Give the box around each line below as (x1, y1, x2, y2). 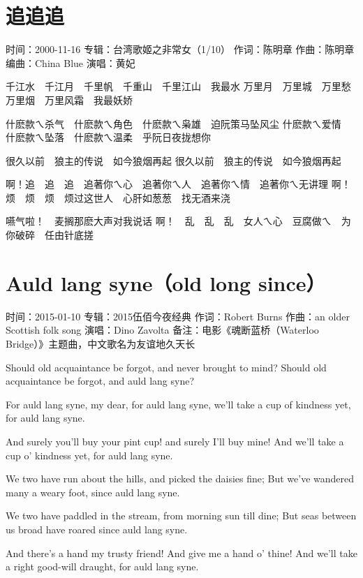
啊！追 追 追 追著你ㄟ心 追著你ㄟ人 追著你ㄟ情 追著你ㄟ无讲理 (6, 177, 328, 191)
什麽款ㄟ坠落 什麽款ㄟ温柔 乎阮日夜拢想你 (6, 130, 211, 144)
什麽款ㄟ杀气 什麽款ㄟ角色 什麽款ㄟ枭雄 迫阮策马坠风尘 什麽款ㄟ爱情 (6, 116, 341, 131)
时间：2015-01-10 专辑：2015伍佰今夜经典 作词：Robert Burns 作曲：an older (6, 309, 350, 323)
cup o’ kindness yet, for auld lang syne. (6, 447, 173, 462)
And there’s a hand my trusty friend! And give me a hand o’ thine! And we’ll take (6, 545, 357, 560)
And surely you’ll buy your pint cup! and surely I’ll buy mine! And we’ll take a (6, 433, 344, 448)
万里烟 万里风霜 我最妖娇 (6, 92, 133, 107)
